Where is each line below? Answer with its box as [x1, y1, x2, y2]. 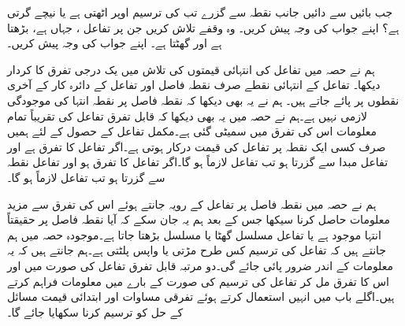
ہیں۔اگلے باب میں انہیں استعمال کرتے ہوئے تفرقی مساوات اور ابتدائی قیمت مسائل [7, 288, 395, 305]
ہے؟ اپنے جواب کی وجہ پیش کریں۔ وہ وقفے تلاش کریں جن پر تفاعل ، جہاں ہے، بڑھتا [7, 19, 399, 35]
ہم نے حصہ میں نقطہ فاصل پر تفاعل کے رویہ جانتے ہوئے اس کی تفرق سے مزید [7, 195, 377, 212]
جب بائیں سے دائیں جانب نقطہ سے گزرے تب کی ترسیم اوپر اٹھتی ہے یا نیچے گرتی [7, 4, 393, 20]
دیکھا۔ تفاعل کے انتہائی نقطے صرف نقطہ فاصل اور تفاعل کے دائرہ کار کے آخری [7, 76, 381, 93]
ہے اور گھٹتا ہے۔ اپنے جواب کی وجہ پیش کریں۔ [7, 35, 222, 51]
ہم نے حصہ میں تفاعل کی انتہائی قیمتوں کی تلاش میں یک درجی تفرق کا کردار [7, 61, 375, 77]
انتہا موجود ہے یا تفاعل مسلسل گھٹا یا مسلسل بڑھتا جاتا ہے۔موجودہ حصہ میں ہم [7, 226, 381, 243]
